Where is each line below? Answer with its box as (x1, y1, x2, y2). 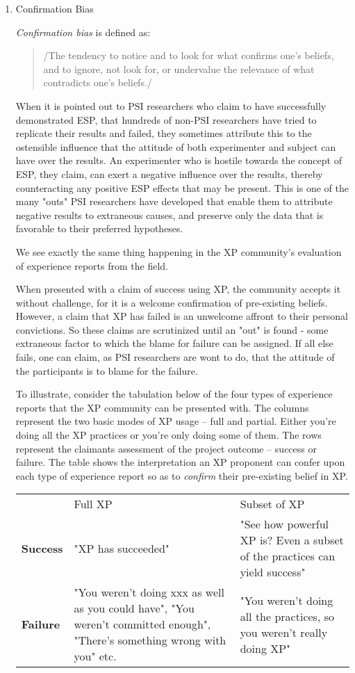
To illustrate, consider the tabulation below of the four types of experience (15, 387, 333, 401)
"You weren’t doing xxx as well (74, 584, 224, 601)
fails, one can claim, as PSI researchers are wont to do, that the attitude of (15, 350, 335, 364)
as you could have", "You (74, 600, 195, 617)
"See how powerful (240, 516, 329, 533)
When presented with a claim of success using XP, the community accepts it (15, 282, 341, 296)
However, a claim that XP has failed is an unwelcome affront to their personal (15, 309, 348, 323)
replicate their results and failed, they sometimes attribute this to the (15, 126, 312, 140)
